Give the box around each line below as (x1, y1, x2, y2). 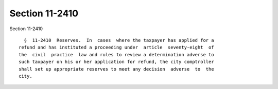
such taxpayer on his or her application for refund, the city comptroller (19, 59, 214, 65)
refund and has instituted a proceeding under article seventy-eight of (19, 44, 214, 51)
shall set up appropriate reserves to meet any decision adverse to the (19, 66, 214, 72)
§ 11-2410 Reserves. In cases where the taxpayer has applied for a (24, 37, 214, 43)
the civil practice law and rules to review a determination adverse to (19, 52, 214, 57)
